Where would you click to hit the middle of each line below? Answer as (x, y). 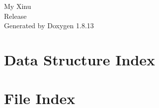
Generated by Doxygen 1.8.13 (49, 26)
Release (15, 16)
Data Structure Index (80, 59)
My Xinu (18, 6)
